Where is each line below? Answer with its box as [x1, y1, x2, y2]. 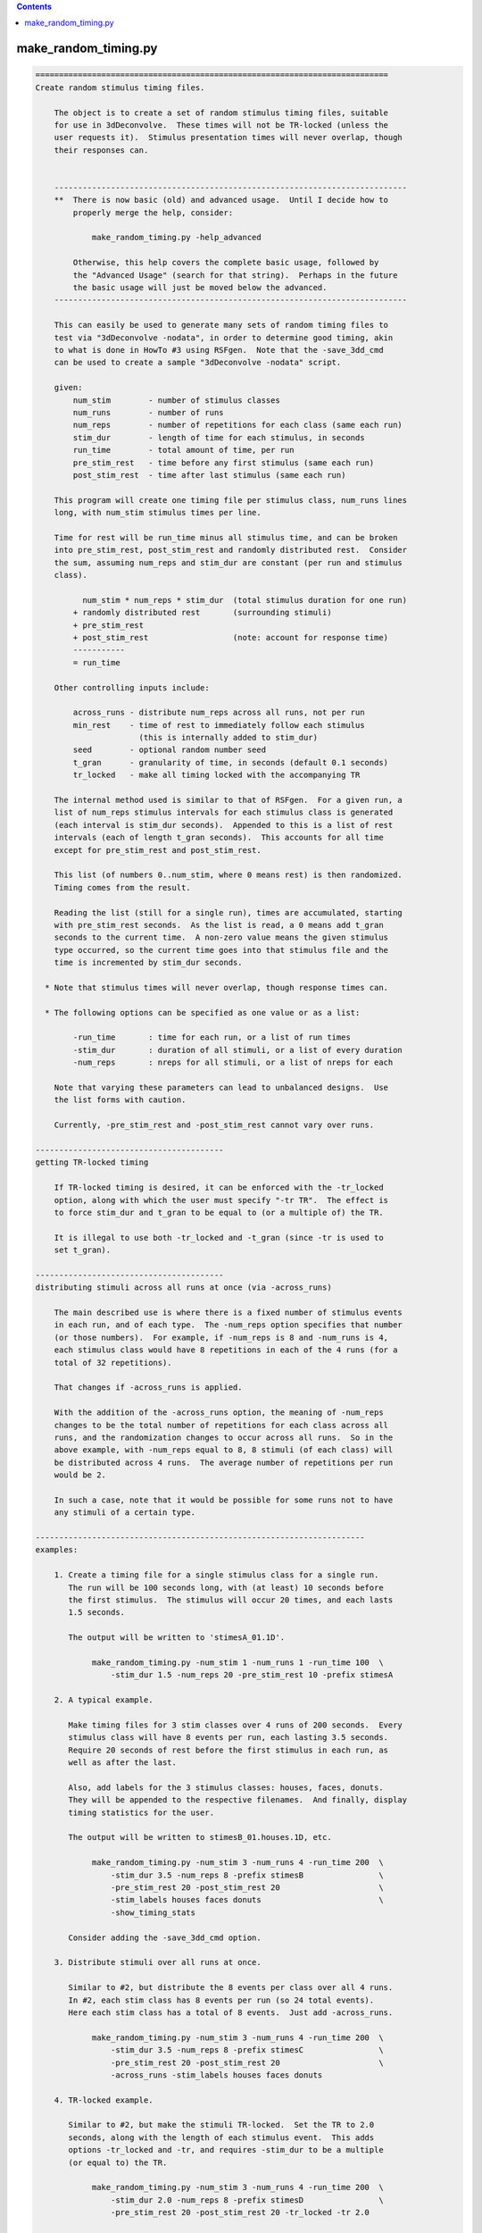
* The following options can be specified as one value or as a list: [45, 1008, 361, 1017]
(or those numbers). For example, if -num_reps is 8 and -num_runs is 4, [54, 1332, 388, 1342]
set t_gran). [54, 1245, 112, 1255]
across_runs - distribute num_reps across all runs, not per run [72, 707, 365, 718]
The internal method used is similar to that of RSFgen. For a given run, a [54, 795, 403, 806]
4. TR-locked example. [54, 2095, 154, 2105]
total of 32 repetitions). [54, 1358, 173, 1367]
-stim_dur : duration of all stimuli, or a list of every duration [72, 1045, 403, 1055]
